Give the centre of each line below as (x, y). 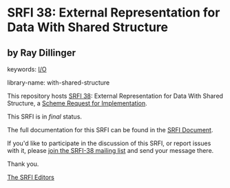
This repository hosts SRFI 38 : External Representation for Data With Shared (115, 96)
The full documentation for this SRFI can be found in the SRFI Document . (110, 130)
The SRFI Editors (31, 177)
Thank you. (23, 164)
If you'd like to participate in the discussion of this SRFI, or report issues (109, 143)
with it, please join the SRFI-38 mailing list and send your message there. (111, 150)
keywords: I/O (27, 69)
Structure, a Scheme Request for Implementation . (77, 103)
